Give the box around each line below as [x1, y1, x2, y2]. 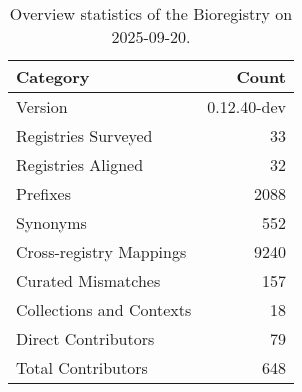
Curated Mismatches [16, 269, 161, 292]
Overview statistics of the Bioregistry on [9, 2, 293, 25]
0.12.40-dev [207, 95, 286, 118]
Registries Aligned [16, 153, 144, 176]
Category [16, 65, 90, 88]
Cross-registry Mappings [16, 240, 187, 263]
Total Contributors [16, 356, 148, 379]
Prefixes [16, 182, 72, 205]
